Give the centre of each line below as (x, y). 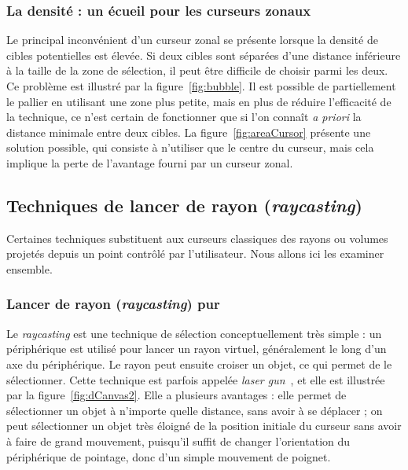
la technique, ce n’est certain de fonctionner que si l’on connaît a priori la (184, 117)
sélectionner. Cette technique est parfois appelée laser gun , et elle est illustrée (196, 379)
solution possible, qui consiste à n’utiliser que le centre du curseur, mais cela (190, 147)
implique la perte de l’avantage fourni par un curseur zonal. (150, 162)
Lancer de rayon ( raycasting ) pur (113, 304)
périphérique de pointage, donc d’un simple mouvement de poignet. (169, 456)
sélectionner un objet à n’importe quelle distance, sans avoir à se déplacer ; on (195, 410)
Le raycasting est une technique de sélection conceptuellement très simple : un (194, 333)
